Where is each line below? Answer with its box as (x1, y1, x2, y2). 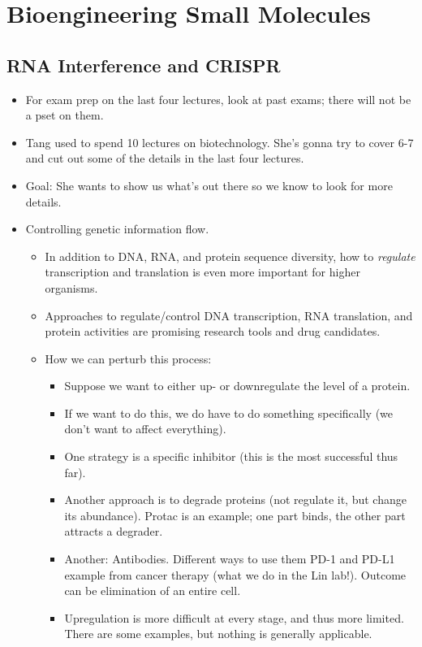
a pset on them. (25, 106, 104, 124)
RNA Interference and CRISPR (6, 52, 281, 77)
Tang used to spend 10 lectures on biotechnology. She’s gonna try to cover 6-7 (25, 133, 414, 150)
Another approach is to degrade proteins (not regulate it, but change (64, 491, 407, 508)
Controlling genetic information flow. (25, 220, 209, 237)
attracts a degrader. (64, 523, 163, 540)
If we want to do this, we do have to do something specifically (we (64, 404, 394, 421)
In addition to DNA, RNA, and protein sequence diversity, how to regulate (45, 247, 416, 264)
